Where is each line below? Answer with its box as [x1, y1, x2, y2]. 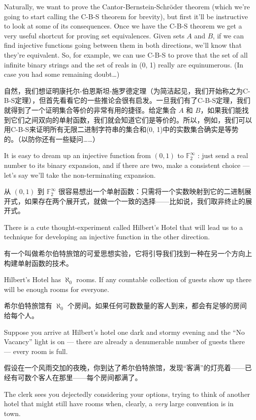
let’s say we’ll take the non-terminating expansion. [4, 169, 156, 180]
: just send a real [197, 150, 248, 161]
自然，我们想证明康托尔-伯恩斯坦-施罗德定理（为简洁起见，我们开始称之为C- [4, 85, 251, 96]
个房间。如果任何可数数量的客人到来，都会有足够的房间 [67, 300, 247, 311]
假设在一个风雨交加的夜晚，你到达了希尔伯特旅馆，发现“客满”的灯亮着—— [4, 362, 245, 373]
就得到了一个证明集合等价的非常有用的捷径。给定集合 [4, 104, 176, 115]
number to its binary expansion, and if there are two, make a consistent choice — [4, 160, 250, 170]
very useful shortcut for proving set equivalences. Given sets [4, 30, 185, 40]
